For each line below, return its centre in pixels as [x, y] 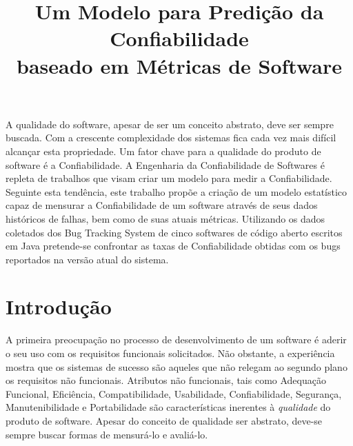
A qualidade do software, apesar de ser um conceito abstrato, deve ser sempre [170, 124]
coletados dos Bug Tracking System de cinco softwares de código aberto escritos [174, 232]
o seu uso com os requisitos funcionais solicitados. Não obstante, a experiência [170, 353]
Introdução [59, 306]
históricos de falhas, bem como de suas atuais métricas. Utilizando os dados [165, 218]
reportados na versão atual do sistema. [87, 259]
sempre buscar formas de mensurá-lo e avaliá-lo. [107, 434]
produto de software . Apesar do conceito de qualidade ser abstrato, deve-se [164, 420]
